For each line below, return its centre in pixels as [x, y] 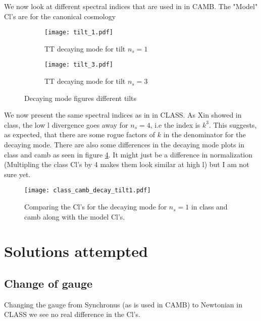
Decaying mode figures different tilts [81, 98]
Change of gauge [48, 283]
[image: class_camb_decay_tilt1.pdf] [88, 191]
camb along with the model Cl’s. [75, 216]
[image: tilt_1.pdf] [79, 33]
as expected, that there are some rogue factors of [80, 135]
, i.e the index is [175, 124]
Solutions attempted [76, 251]
